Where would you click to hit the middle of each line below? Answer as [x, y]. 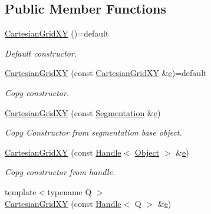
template [21, 191]
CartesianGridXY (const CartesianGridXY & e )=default [106, 73]
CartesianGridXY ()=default [57, 33]
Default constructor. [41, 53]
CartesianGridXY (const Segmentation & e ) [83, 112]
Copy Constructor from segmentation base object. [93, 132]
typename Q [70, 191]
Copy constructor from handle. [60, 172]
